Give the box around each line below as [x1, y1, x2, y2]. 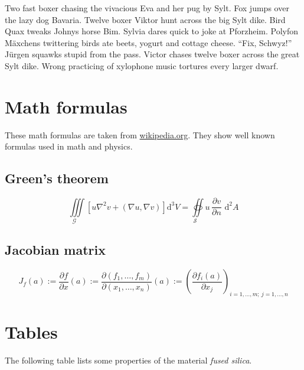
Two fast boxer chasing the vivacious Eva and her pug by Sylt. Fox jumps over [5, 2, 289, 14]
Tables [5, 320, 58, 344]
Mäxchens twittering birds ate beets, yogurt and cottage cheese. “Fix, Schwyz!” [5, 36, 292, 48]
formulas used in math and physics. [5, 140, 133, 152]
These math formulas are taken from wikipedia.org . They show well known [5, 128, 275, 141]
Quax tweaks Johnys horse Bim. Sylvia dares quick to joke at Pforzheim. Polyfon [5, 25, 299, 37]
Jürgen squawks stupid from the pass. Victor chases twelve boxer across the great [5, 48, 300, 60]
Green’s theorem [5, 169, 109, 187]
